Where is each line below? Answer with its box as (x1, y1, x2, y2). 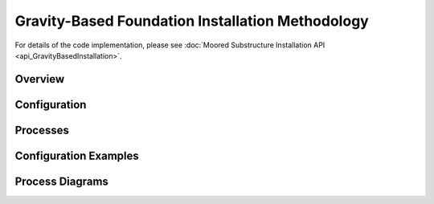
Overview (14, 72, 65, 86)
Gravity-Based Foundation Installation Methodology (14, 12, 369, 30)
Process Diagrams (14, 174, 108, 188)
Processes (14, 123, 70, 137)
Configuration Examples (14, 149, 140, 162)
